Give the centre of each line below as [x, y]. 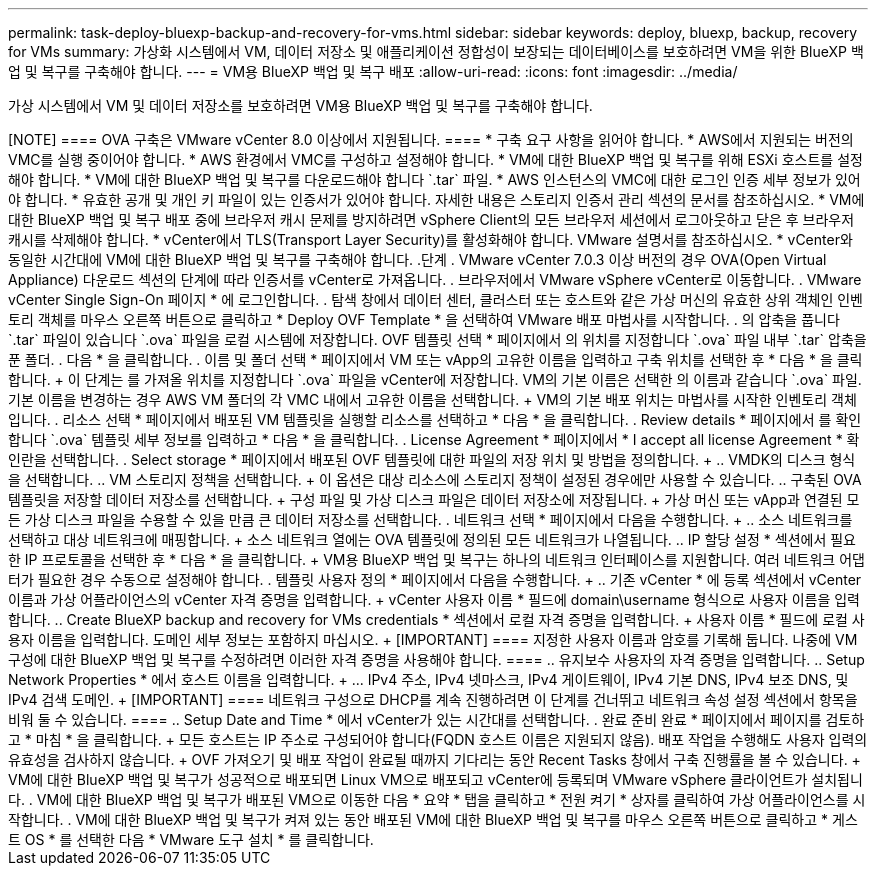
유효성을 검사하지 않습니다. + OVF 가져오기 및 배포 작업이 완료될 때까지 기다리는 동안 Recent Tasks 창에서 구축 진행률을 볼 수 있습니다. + [434, 759]
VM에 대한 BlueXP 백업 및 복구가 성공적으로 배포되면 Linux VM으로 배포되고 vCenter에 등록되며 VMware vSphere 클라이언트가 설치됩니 [435, 779]
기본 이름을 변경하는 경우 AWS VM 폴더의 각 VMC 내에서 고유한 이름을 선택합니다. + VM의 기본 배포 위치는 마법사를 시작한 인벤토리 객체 [432, 399]
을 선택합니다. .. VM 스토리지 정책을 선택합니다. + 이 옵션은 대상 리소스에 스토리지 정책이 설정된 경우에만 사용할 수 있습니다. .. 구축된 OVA [435, 479]
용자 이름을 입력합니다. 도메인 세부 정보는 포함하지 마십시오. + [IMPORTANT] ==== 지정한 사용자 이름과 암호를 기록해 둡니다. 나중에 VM [433, 639]
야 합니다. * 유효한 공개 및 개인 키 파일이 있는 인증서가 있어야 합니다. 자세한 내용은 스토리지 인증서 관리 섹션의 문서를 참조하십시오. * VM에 [436, 199]
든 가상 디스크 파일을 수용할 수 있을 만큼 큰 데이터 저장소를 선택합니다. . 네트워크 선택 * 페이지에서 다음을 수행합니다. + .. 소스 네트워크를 [430, 519]
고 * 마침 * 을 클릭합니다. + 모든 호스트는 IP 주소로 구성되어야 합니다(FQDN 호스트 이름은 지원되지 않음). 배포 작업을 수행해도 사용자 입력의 [438, 739]
